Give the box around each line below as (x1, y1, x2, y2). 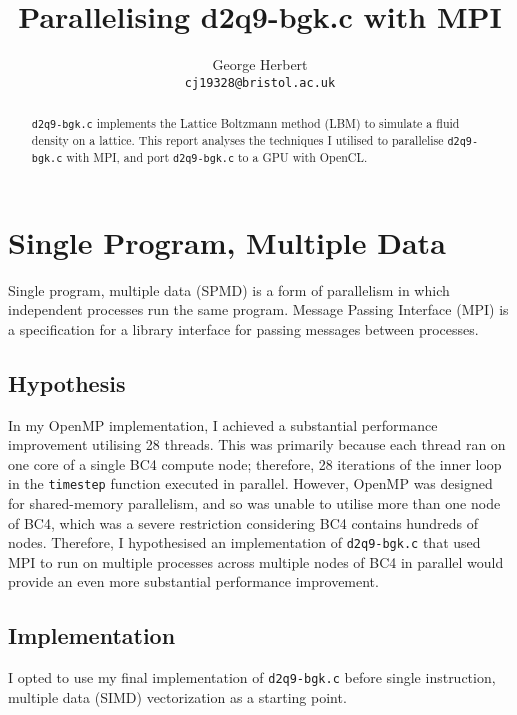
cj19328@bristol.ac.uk (184, 75, 336, 90)
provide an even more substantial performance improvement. (8, 571, 379, 592)
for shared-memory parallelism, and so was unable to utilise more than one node (8, 492, 501, 513)
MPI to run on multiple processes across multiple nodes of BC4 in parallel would (8, 551, 504, 572)
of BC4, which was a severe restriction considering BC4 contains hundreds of (8, 512, 479, 533)
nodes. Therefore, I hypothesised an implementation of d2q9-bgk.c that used (8, 532, 481, 553)
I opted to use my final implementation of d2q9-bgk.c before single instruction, (8, 667, 496, 688)
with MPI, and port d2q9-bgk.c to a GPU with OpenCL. (66, 149, 368, 166)
